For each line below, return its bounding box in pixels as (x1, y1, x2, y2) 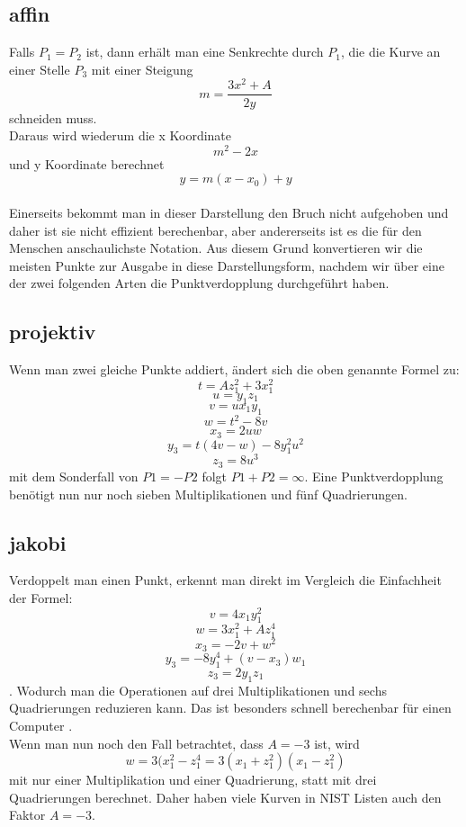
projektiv (9, 318, 96, 346)
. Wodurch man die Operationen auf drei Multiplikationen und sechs (9, 680, 387, 699)
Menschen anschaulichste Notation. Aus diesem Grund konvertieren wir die (9, 238, 423, 257)
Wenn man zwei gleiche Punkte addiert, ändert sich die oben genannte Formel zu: (9, 360, 460, 379)
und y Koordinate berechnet (9, 154, 165, 173)
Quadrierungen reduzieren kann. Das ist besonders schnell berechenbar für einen (9, 698, 452, 717)
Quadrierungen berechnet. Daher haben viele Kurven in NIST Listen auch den (9, 787, 442, 806)
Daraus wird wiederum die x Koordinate (9, 126, 232, 145)
